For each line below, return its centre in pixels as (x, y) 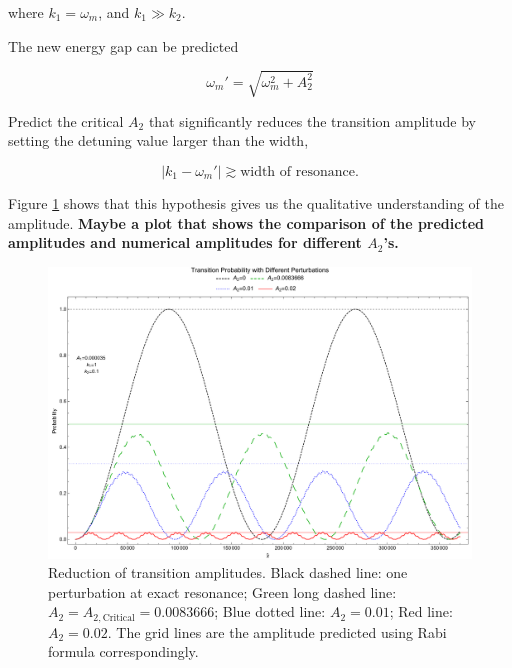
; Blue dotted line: (270, 611)
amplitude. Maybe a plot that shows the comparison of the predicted (246, 222)
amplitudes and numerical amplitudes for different (185, 242)
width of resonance (297, 171)
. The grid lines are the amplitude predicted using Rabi (277, 631)
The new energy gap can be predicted (123, 45)
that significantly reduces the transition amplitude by (312, 120)
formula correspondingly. (123, 651)
